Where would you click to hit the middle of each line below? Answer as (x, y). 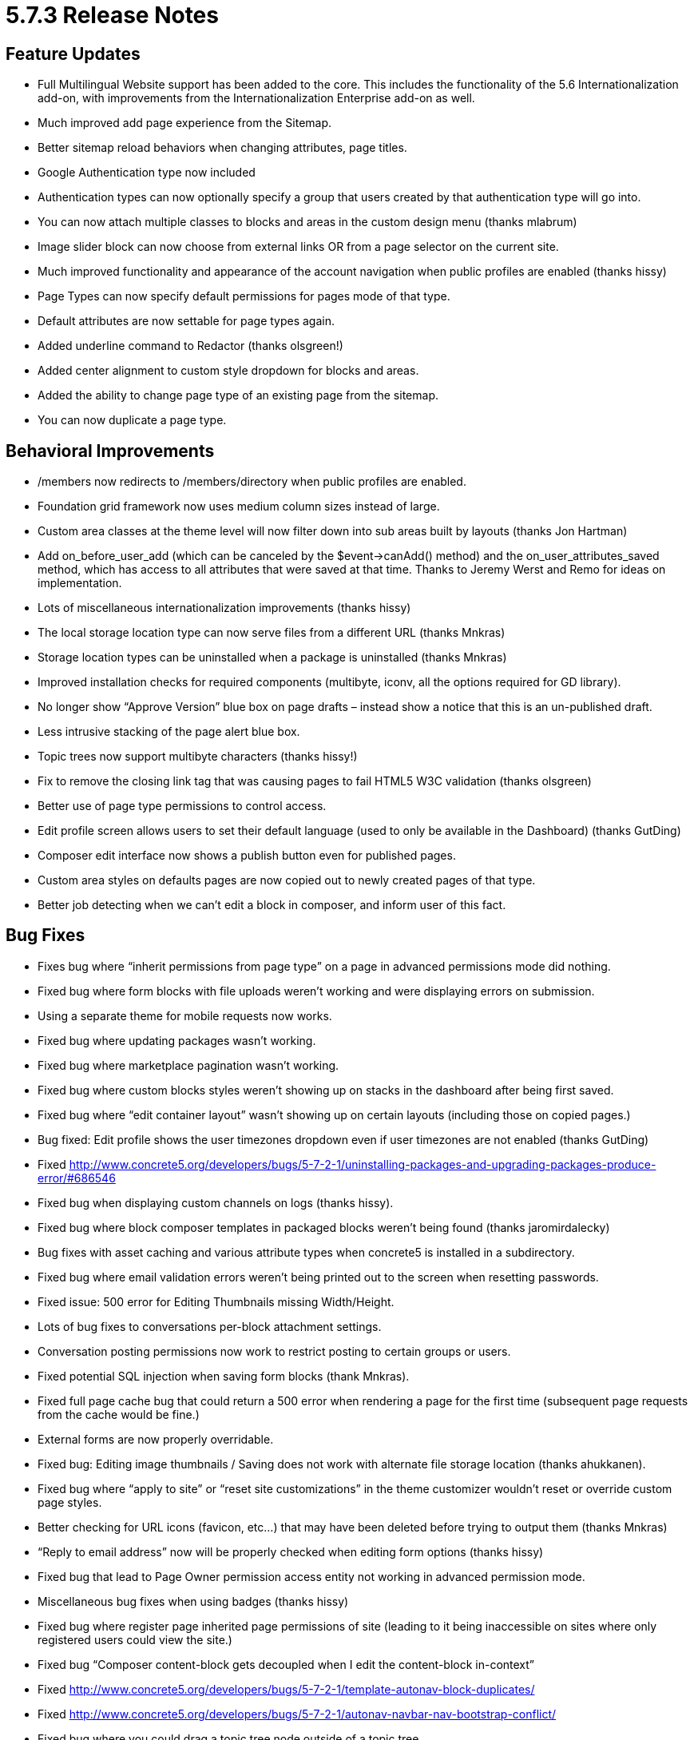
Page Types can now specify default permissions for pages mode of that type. (244, 296)
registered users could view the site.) (135, 1639)
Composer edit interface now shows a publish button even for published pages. (247, 856)
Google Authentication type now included (147, 173)
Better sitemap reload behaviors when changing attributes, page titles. (222, 148)
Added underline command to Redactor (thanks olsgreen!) (190, 346)
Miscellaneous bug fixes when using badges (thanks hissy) (193, 1601)
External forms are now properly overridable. (156, 1439)
